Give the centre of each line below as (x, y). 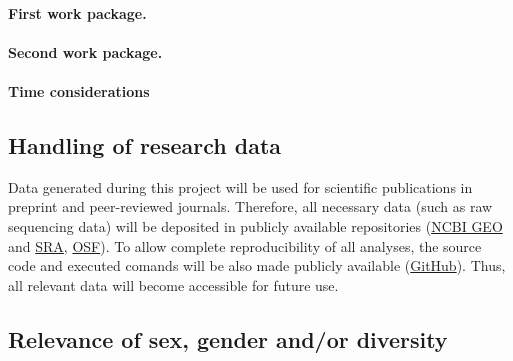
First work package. (77, 12)
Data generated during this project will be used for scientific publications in (240, 186)
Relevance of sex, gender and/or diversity (228, 338)
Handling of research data (145, 144)
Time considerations (79, 90)
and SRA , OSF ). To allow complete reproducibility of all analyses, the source (245, 245)
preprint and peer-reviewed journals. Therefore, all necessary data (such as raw (250, 206)
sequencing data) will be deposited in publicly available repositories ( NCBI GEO (255, 225)
